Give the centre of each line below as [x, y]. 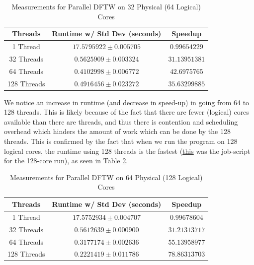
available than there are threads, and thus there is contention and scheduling [121, 121]
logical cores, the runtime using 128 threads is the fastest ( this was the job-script [127, 151]
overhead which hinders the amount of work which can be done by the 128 [117, 131]
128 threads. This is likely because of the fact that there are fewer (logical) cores [127, 112]
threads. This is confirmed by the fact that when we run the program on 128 [121, 141]
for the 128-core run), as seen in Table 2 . [66, 161]
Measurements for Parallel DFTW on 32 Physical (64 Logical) [106, 6]
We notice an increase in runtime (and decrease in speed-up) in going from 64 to [127, 102]
